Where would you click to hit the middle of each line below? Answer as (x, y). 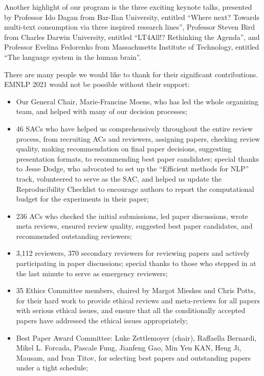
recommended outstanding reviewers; (74, 236)
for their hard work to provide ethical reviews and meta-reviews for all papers (138, 300)
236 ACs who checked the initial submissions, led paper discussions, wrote (132, 216)
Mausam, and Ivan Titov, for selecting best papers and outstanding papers (134, 357)
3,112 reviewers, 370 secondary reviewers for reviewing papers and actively (133, 253)
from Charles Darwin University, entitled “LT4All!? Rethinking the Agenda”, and (132, 37)
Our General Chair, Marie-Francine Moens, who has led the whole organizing (137, 101)
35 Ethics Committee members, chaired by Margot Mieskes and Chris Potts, (136, 290)
